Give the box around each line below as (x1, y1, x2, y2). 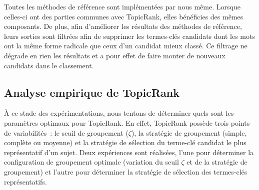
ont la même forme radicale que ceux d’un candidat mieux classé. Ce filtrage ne (4, 40, 247, 51)
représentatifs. (4, 176, 47, 187)
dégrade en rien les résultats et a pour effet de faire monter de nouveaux (4, 50, 225, 60)
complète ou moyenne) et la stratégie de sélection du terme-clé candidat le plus (4, 137, 246, 148)
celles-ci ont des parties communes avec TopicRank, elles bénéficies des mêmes (4, 11, 243, 21)
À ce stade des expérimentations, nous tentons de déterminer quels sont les (4, 108, 234, 118)
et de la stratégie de (186, 157, 247, 167)
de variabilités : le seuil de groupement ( (4, 127, 128, 138)
